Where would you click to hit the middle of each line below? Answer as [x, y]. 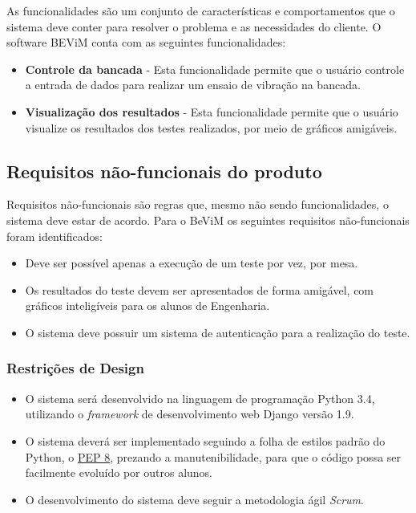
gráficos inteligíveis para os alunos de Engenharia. [147, 305]
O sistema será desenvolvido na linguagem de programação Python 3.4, [200, 398]
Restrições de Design [75, 368]
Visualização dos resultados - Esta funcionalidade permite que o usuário [212, 111]
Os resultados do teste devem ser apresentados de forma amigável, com [200, 289]
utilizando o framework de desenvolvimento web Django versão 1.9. [190, 414]
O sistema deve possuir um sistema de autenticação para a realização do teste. [218, 332]
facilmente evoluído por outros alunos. [119, 472]
